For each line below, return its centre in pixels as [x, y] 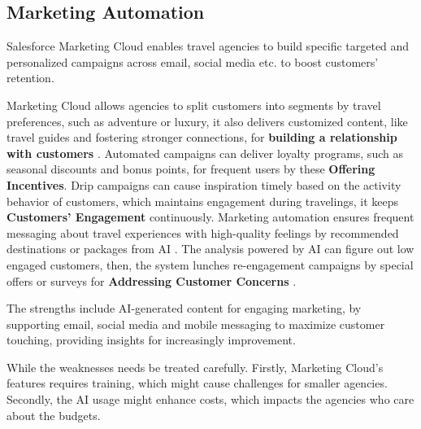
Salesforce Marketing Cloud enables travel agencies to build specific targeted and [208, 46]
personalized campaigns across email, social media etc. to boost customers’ [193, 61]
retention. [30, 78]
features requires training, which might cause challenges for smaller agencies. [197, 383]
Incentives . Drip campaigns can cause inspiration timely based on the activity [204, 184]
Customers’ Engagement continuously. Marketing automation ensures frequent [210, 217]
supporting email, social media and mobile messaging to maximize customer [196, 324]
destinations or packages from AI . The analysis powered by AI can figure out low [210, 249]
